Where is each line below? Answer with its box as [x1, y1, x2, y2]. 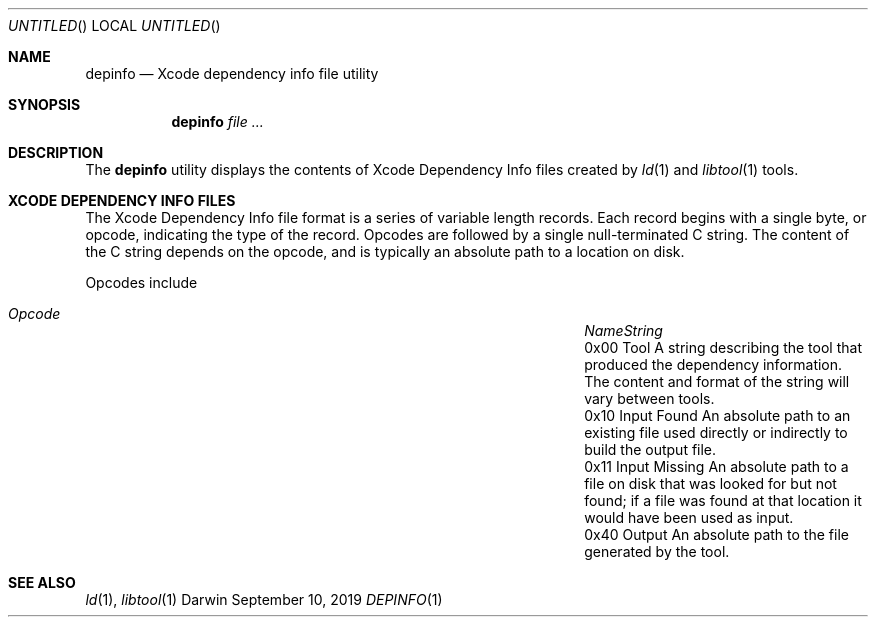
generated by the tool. [584, 543, 730, 560]
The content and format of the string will [584, 373, 850, 390]
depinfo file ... [171, 113, 264, 130]
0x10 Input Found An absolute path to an [584, 407, 851, 424]
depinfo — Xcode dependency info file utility [85, 65, 379, 82]
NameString [584, 322, 663, 339]
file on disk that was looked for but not [584, 475, 837, 492]
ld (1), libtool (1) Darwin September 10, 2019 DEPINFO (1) [85, 591, 443, 608]
